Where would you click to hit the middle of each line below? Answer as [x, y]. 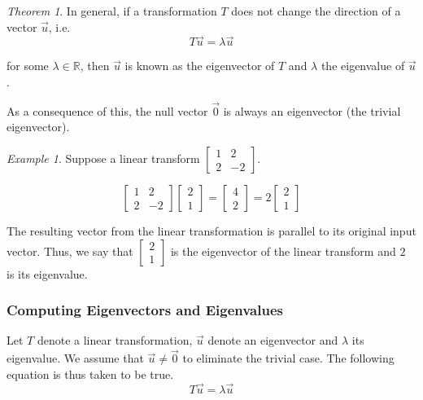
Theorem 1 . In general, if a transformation [112, 11]
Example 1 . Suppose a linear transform [103, 158]
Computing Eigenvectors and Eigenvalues [145, 310]
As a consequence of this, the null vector [107, 110]
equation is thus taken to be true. [90, 374]
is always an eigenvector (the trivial [312, 110]
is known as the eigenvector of [200, 66]
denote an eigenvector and [273, 340]
